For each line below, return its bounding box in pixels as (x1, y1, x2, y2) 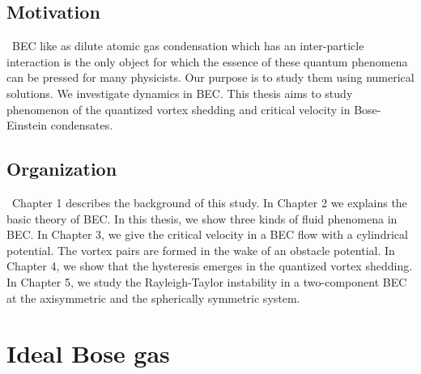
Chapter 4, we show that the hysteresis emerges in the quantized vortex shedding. (6, 257, 413, 274)
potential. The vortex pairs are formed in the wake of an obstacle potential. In (6, 241, 395, 258)
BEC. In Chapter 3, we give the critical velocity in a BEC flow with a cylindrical (6, 226, 408, 243)
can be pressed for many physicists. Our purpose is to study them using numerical (6, 69, 415, 86)
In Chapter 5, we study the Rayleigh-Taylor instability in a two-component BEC (6, 273, 407, 290)
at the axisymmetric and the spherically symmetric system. (6, 289, 300, 306)
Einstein (6, 117, 48, 134)
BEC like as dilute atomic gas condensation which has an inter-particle (11, 37, 364, 54)
